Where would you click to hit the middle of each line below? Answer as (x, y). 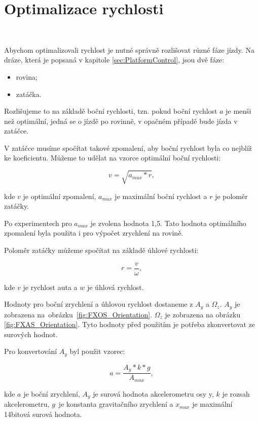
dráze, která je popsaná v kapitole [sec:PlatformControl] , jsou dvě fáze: (114, 60)
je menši (238, 111)
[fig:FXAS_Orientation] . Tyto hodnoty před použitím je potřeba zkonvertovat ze (130, 324)
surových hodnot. (31, 334)
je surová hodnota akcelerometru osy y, (153, 393)
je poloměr (231, 196)
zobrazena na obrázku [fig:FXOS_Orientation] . (78, 314)
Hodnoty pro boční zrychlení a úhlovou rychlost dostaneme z (99, 304)
